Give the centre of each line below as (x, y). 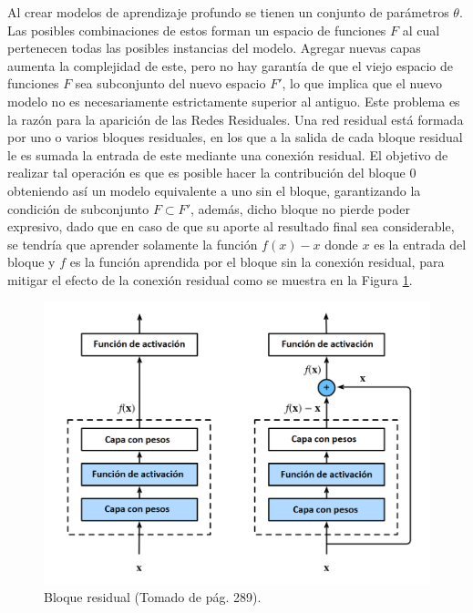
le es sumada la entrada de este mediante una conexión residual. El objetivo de (228, 154)
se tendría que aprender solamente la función (133, 244)
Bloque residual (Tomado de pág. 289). (153, 597)
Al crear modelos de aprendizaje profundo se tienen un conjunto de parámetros (228, 12)
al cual (421, 30)
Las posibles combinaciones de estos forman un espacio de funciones (197, 30)
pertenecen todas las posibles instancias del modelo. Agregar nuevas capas (214, 48)
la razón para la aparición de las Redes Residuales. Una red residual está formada (236, 119)
